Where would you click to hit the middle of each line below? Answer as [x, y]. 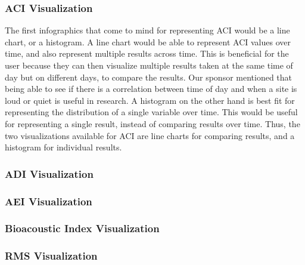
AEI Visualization [49, 201]
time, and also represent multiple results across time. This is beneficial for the [147, 53]
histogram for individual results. [63, 147]
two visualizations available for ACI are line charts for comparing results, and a [150, 135]
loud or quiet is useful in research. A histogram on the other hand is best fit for [150, 100]
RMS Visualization [51, 256]
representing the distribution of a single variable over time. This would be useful [151, 112]
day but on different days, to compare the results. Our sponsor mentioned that [149, 77]
